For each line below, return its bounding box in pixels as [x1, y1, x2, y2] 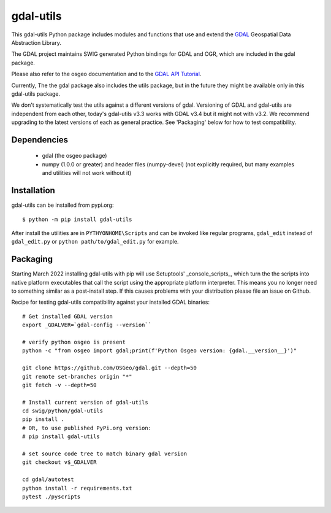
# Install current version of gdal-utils [22, 399, 148, 406]
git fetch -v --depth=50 [22, 381, 97, 388]
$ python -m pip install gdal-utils [22, 215, 132, 223]
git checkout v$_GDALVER [22, 459, 97, 466]
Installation [11, 185, 55, 196]
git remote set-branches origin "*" [22, 373, 132, 380]
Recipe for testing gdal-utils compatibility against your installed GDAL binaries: [11, 298, 210, 306]
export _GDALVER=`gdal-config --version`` [22, 322, 152, 328]
